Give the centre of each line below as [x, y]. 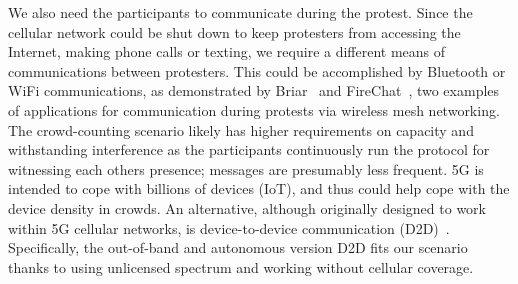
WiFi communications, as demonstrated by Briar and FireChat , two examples [254, 90]
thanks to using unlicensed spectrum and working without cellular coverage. [241, 266]
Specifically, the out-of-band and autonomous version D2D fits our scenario [238, 247]
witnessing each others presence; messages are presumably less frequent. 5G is [246, 168]
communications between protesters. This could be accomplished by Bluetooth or [257, 70]
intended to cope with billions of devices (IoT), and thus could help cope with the [259, 188]
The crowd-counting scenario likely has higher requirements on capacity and [241, 129]
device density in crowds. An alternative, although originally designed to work [247, 207]
